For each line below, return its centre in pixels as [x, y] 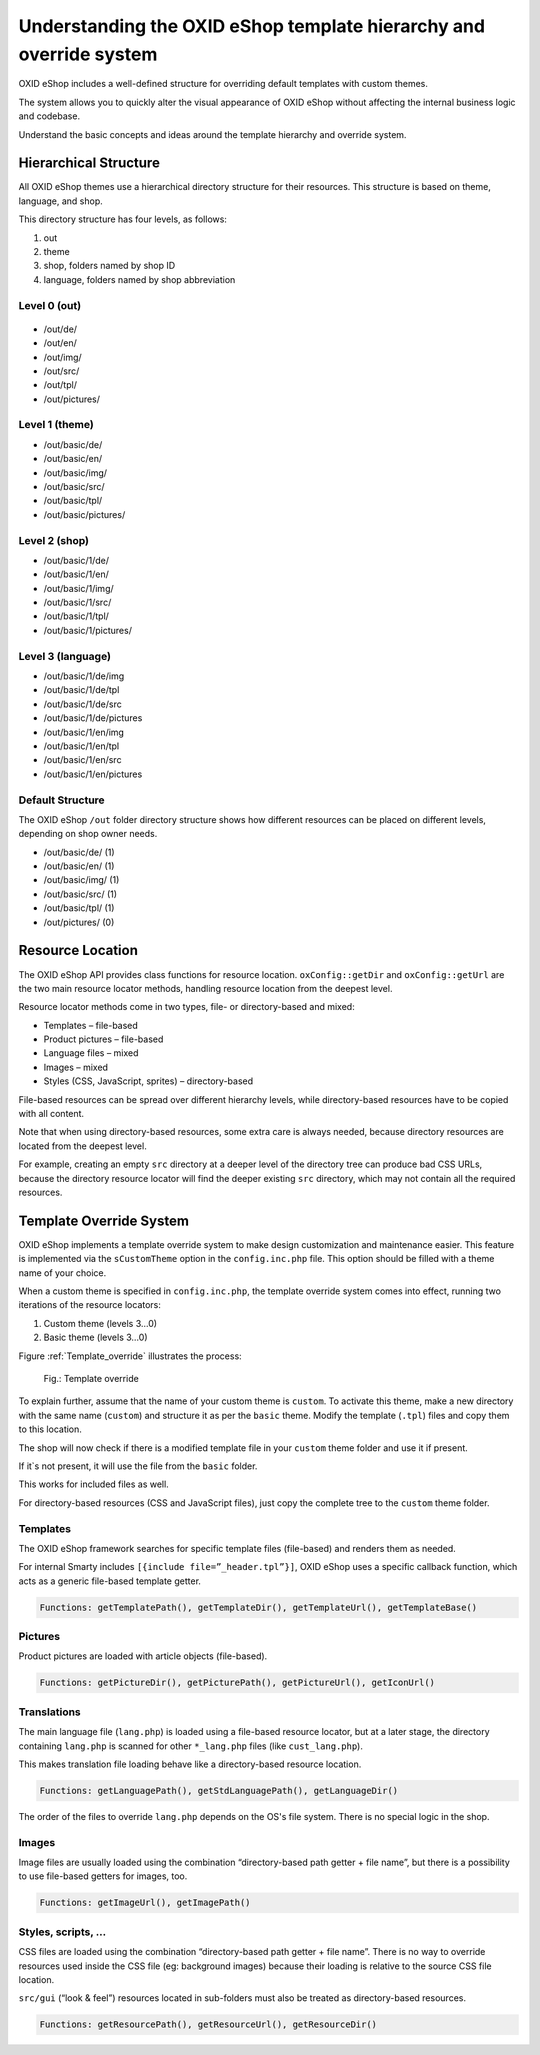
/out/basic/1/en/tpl [81, 746]
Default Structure [61, 800]
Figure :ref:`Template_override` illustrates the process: [130, 1356]
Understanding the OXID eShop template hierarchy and [251, 26]
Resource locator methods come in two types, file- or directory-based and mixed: [186, 1007]
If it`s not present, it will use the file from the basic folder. [138, 1466]
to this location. [50, 1429]
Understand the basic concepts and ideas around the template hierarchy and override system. [212, 134]
